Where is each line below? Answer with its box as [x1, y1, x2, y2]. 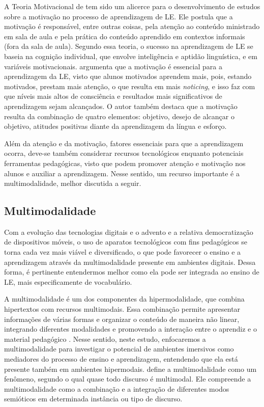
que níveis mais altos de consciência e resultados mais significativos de [4, 91, 222, 101]
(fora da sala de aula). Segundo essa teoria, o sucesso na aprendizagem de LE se [4, 41, 253, 51]
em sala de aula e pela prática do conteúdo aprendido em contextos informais [4, 31, 245, 41]
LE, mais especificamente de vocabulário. [4, 276, 132, 287]
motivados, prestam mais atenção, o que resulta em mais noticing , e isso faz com [4, 80, 255, 91]
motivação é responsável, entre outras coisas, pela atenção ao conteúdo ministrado [4, 21, 260, 32]
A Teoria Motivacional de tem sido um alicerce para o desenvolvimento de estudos [4, 1, 260, 11]
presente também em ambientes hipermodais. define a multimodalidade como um [4, 363, 257, 374]
